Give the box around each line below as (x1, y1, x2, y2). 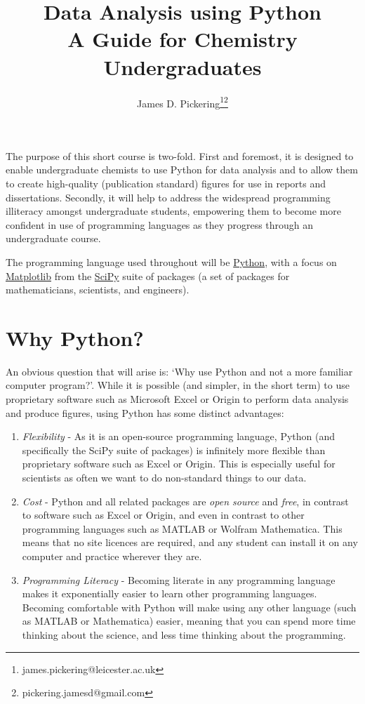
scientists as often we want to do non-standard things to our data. (22, 470, 307, 484)
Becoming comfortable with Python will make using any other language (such (22, 599, 357, 614)
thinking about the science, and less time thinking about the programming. (22, 627, 346, 642)
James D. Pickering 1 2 (137, 93, 228, 110)
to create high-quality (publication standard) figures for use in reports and (6, 175, 326, 190)
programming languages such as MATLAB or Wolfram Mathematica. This (22, 521, 343, 536)
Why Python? (6, 323, 144, 352)
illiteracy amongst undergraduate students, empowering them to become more (6, 204, 341, 218)
